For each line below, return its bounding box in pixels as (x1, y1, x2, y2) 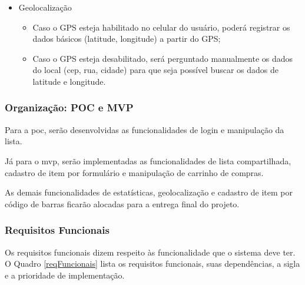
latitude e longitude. (32, 75, 106, 87)
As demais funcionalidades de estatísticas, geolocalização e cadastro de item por (5, 186, 293, 198)
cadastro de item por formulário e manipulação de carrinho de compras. (5, 166, 264, 178)
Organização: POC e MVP (5, 100, 134, 115)
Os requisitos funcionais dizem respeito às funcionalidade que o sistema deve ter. (5, 246, 296, 258)
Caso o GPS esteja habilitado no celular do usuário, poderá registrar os (32, 21, 290, 33)
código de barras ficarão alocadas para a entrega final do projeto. (5, 197, 240, 210)
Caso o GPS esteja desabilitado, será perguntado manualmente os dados (32, 52, 293, 64)
